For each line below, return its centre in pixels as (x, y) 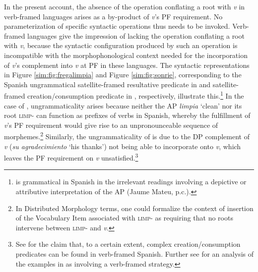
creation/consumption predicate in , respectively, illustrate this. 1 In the (136, 95)
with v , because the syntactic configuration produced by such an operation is (121, 45)
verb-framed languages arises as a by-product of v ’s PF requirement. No (113, 16)
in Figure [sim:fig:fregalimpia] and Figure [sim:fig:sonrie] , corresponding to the (123, 75)
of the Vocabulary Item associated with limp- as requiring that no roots (124, 218)
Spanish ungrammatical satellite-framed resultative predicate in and (107, 84)
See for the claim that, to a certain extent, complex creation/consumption (128, 244)
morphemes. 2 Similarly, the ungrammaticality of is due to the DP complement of (127, 136)
